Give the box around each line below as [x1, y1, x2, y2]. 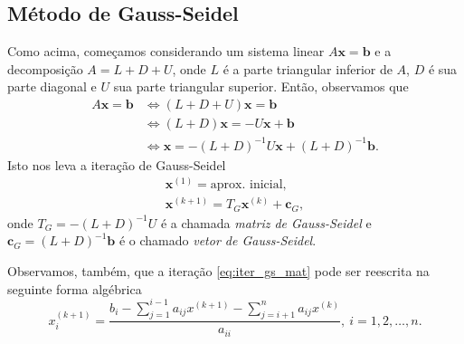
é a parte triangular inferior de [223, 59, 393, 78]
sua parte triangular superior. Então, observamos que [113, 77, 409, 96]
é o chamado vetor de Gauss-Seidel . [118, 231, 317, 250]
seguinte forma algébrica [7, 279, 142, 298]
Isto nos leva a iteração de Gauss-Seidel [7, 155, 226, 174]
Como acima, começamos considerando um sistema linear [7, 42, 325, 61]
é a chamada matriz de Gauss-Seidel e [160, 213, 372, 232]
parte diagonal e [7, 77, 97, 96]
